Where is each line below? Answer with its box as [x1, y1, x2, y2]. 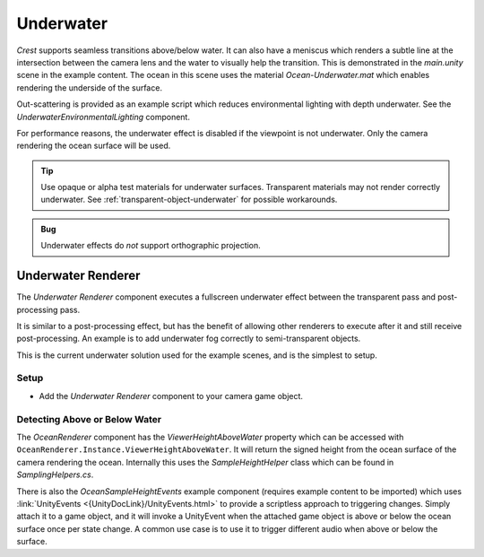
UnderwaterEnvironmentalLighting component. [16, 111, 190, 122]
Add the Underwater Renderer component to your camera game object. [39, 390, 304, 401]
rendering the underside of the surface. [16, 82, 163, 93]
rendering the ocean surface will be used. [16, 140, 171, 152]
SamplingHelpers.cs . [16, 469, 94, 480]
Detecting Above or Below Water [16, 413, 161, 425]
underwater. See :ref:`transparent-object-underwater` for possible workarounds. [40, 194, 338, 205]
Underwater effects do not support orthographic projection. [40, 240, 262, 251]
